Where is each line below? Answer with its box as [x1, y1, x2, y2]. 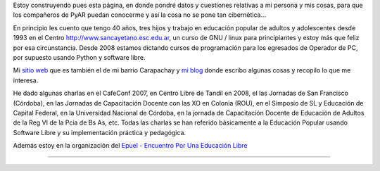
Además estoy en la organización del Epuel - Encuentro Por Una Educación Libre [13, 141, 248, 150]
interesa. [13, 76, 39, 84]
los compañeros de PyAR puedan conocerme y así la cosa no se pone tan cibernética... [13, 11, 267, 19]
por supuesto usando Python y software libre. [13, 53, 146, 61]
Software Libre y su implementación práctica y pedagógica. [13, 128, 186, 137]
